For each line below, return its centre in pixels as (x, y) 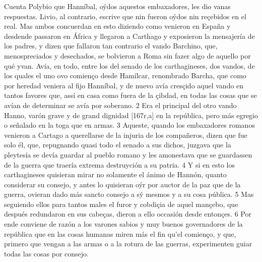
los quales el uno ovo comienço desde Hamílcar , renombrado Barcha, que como (125, 75)
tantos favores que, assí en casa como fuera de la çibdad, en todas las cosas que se (130, 95)
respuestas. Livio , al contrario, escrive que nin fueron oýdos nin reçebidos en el (125, 16)
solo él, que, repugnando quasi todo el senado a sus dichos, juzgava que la (118, 145)
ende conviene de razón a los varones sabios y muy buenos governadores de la (123, 224)
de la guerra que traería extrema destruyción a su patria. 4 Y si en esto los (119, 164)
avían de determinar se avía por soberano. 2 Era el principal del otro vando (120, 105)
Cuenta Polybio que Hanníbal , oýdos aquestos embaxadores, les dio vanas (117, 6)
